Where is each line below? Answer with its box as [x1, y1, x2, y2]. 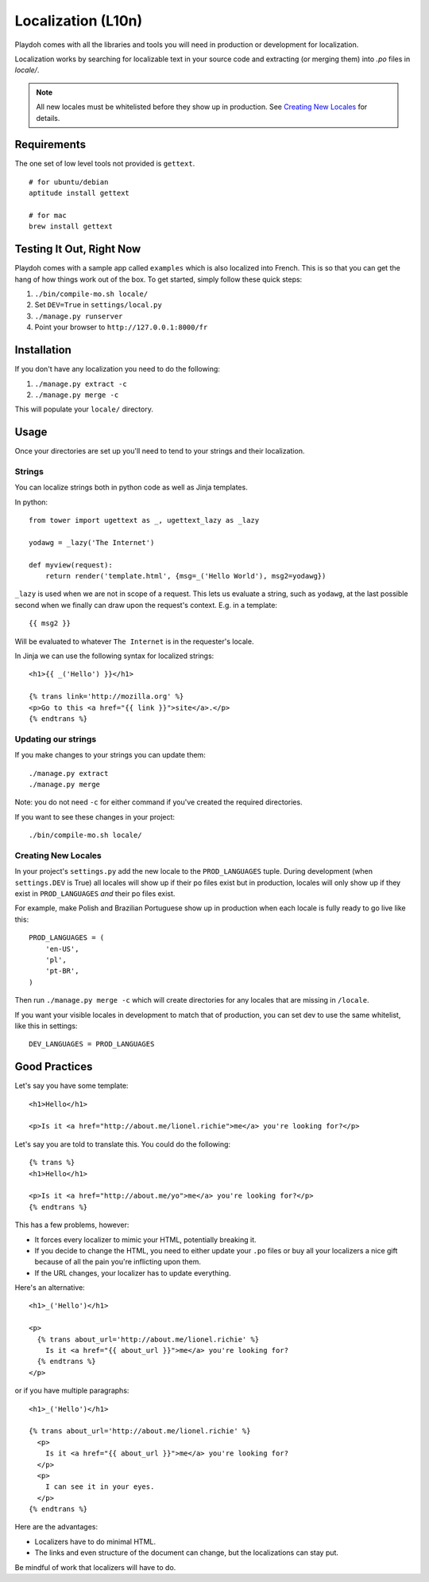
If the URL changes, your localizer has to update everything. [34, 1268, 231, 1277]
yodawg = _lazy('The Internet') [29, 538, 155, 547]
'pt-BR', [44, 967, 79, 976]
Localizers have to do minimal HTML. [34, 1537, 157, 1546]
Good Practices [14, 1060, 93, 1073]
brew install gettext [29, 222, 113, 231]
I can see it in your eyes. [44, 1483, 155, 1491]
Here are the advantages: [14, 1522, 99, 1532]
